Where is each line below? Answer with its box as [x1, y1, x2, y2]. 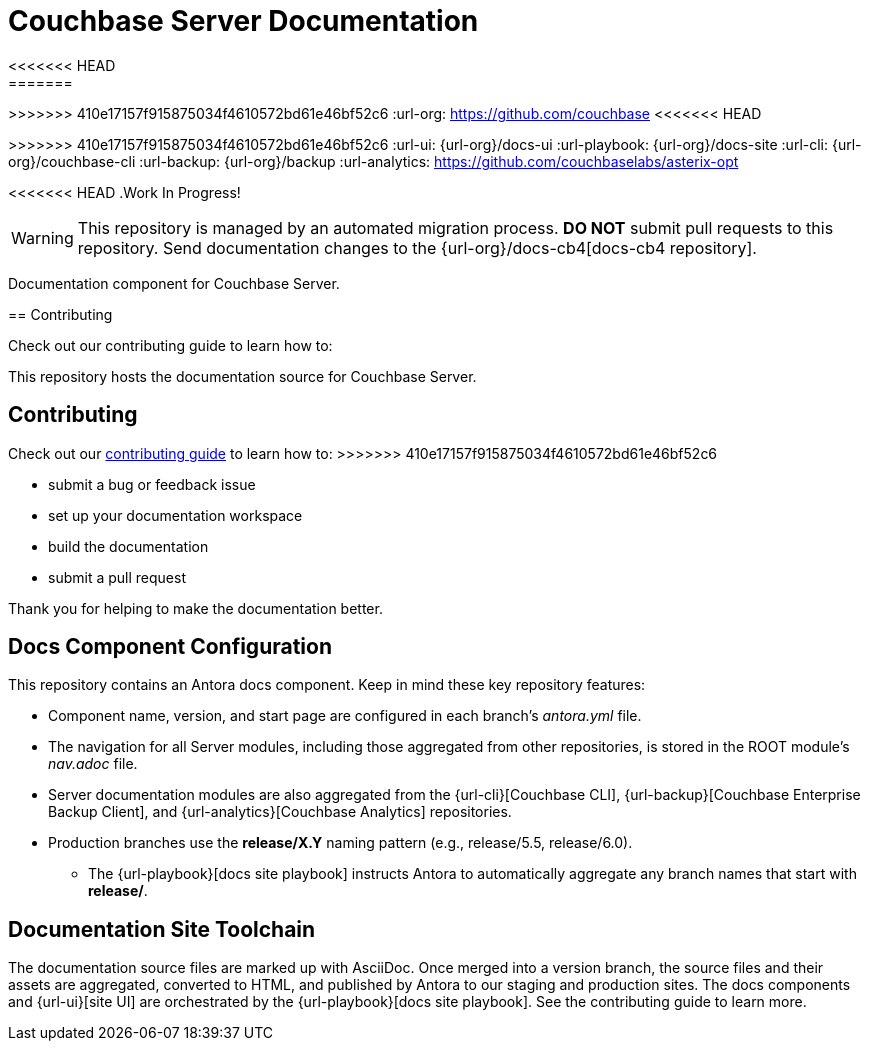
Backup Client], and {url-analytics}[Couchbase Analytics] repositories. [48, 803, 512, 821]
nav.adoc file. [48, 755, 138, 773]
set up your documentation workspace [48, 506, 303, 524]
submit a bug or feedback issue [48, 475, 256, 493]
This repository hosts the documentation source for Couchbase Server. [8, 367, 477, 385]
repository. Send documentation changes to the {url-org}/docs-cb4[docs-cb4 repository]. [77, 237, 757, 258]
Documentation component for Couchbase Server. [8, 274, 340, 292]
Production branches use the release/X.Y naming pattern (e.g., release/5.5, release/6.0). [48, 834, 633, 852]
